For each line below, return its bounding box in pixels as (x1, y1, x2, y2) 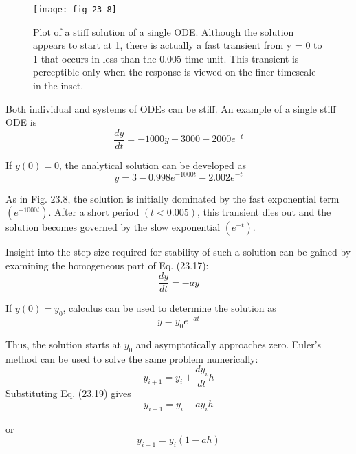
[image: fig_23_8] (33, 5, 117, 14)
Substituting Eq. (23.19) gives (5, 386, 131, 400)
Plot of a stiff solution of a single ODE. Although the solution (33, 24, 294, 38)
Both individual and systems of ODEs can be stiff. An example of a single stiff (5, 101, 336, 115)
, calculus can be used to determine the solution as (63, 301, 276, 315)
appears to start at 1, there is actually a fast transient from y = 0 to (33, 38, 322, 52)
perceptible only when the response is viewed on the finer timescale (33, 65, 316, 79)
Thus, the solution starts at (5, 337, 121, 352)
